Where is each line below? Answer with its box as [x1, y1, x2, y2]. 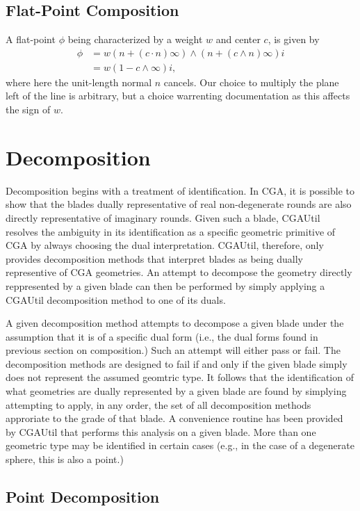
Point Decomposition [6, 486, 160, 508]
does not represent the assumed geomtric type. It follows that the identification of [6, 370, 354, 384]
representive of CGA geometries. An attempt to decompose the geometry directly [6, 265, 352, 279]
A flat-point [6, 32, 56, 47]
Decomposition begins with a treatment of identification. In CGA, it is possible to [6, 183, 354, 197]
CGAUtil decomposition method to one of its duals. [6, 292, 226, 307]
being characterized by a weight [67, 32, 203, 47]
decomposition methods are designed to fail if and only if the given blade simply [6, 356, 347, 371]
